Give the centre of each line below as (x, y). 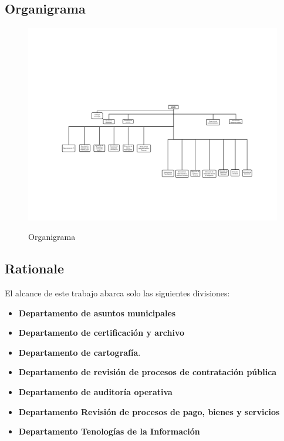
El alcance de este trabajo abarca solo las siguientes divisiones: (117, 293)
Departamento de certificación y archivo (101, 333)
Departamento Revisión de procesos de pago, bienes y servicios (149, 411)
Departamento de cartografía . (80, 352)
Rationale (34, 268)
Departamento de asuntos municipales (97, 313)
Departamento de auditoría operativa (95, 392)
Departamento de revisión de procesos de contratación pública (148, 372)
